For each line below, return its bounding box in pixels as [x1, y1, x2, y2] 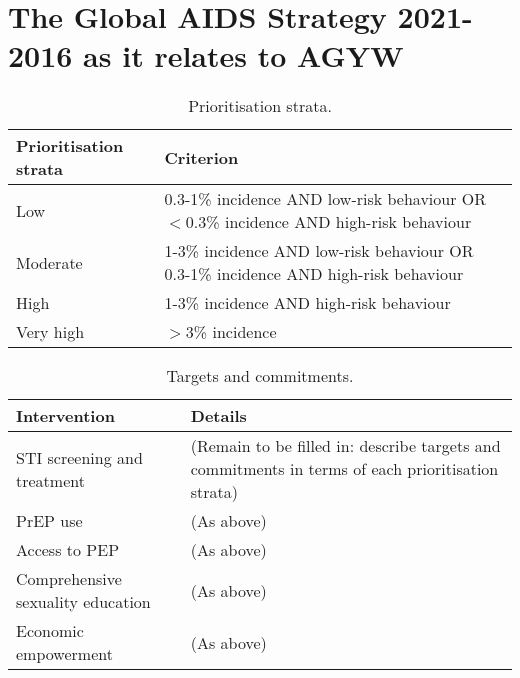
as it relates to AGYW [83, 35, 404, 76]
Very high [16, 320, 85, 344]
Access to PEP [16, 538, 120, 562]
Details [190, 404, 247, 428]
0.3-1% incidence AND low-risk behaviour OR [164, 187, 487, 211]
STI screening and [16, 445, 143, 469]
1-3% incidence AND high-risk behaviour [164, 291, 451, 315]
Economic [16, 619, 84, 643]
